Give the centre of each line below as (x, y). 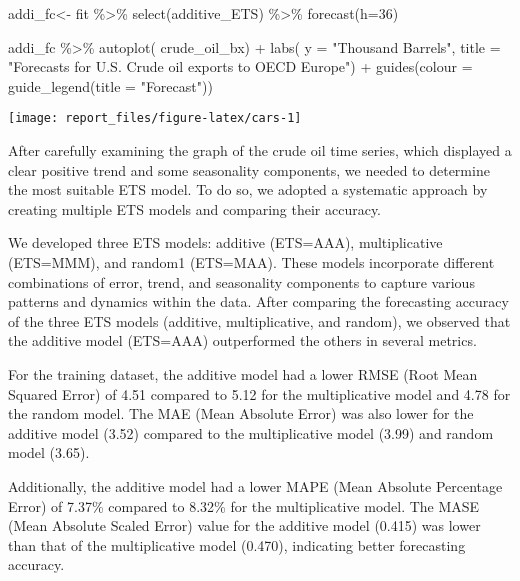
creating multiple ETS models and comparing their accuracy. (195, 208)
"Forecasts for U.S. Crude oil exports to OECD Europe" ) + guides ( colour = (240, 66)
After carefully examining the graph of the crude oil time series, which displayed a (260, 150)
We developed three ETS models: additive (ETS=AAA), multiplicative (225, 242)
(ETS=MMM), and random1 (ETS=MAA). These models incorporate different (251, 262)
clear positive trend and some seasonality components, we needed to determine (249, 169)
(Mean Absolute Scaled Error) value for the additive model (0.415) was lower (244, 525)
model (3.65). (49, 452)
